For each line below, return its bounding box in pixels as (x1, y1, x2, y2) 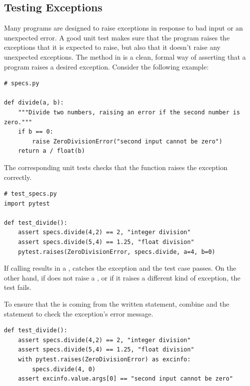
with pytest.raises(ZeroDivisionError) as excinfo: (18, 356, 191, 363)
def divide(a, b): (4, 99, 64, 106)
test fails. (4, 282, 31, 292)
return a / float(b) (18, 147, 85, 155)
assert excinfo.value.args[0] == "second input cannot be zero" (18, 375, 233, 383)
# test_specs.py (4, 190, 57, 198)
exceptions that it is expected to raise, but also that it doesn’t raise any (4, 42, 220, 52)
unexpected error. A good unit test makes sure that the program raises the (4, 32, 230, 42)
